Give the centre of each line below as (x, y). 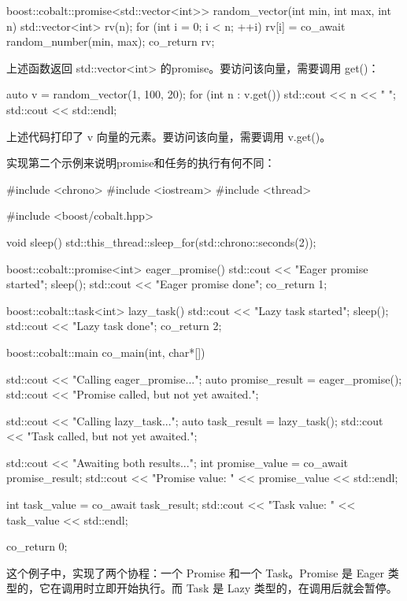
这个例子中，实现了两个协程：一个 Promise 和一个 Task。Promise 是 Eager (196, 572)
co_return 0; (37, 546)
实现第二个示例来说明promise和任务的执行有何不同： (141, 163)
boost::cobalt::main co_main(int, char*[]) (106, 352)
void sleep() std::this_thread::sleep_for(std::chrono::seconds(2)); (161, 241)
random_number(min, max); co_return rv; (111, 41)
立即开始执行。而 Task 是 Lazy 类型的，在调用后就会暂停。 (246, 588)
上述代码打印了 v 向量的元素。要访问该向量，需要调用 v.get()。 (169, 136)
